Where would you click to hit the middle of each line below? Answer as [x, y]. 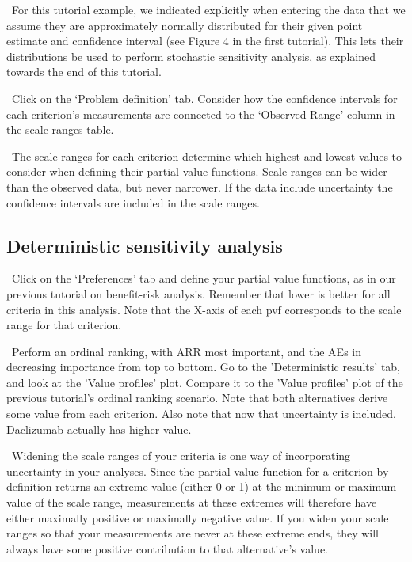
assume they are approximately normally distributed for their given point [185, 25]
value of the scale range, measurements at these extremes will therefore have [192, 502]
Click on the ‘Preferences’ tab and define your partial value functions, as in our [204, 278]
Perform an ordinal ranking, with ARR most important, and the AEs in [187, 351]
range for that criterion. [64, 325]
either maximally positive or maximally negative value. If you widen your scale [198, 517]
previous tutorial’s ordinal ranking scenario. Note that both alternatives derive [197, 398]
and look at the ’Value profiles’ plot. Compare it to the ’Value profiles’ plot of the [205, 382]
